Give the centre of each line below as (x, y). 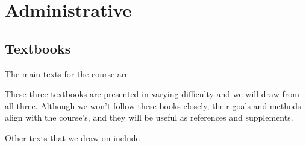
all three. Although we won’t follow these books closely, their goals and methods (153, 105)
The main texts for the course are (67, 73)
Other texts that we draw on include (72, 137)
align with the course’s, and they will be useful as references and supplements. (149, 117)
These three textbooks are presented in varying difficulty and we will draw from (152, 94)
